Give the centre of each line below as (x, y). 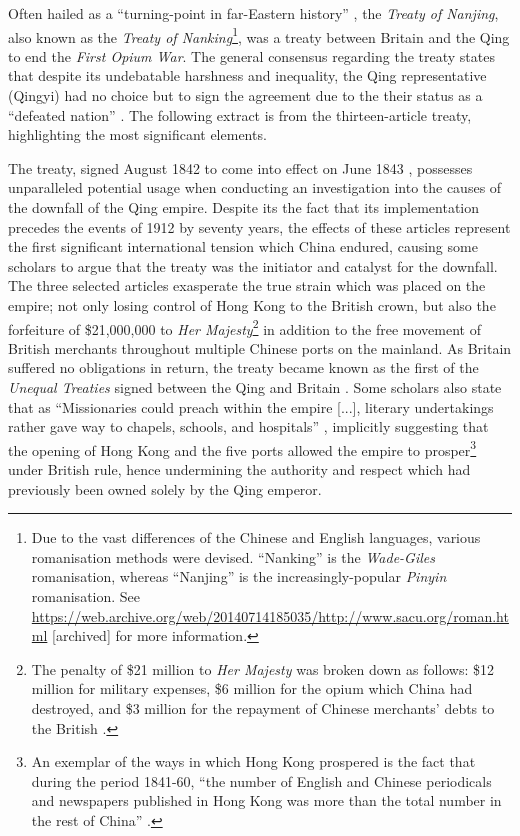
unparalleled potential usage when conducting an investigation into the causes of (255, 187)
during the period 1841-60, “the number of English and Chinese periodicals (261, 780)
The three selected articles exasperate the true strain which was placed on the (247, 285)
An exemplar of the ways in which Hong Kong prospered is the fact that (253, 761)
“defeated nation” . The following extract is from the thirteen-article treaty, (240, 114)
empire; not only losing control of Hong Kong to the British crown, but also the (252, 304)
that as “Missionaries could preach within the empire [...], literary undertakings (251, 406)
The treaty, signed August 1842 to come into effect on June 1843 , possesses (240, 167)
